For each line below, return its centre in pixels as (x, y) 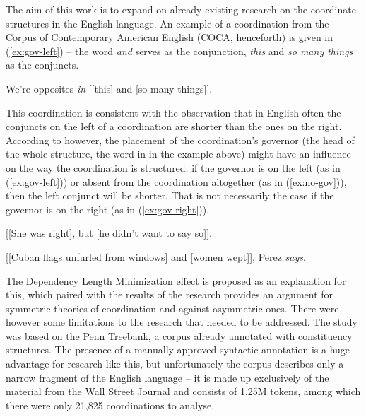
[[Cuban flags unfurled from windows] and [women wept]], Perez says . (156, 256)
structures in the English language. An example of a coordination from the (167, 23)
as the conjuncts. (42, 65)
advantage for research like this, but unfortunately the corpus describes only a (175, 364)
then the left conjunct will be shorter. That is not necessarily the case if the (170, 195)
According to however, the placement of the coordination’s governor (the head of (180, 140)
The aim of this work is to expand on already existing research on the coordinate (181, 9)
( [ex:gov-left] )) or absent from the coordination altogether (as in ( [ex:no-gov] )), (176, 181)
